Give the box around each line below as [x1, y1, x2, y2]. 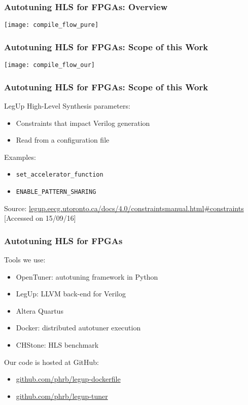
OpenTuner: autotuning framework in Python [16, 271, 158, 282]
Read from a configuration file [16, 134, 110, 145]
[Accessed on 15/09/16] [4, 213, 76, 223]
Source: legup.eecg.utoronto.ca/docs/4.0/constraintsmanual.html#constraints [4, 203, 244, 213]
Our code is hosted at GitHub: [4, 356, 99, 367]
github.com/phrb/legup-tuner [16, 390, 108, 401]
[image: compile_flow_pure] [4, 21, 99, 29]
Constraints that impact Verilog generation [16, 117, 150, 128]
